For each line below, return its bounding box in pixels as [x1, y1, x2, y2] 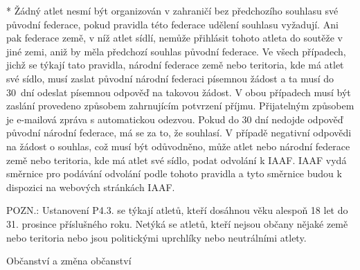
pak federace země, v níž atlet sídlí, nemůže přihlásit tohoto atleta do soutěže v [6, 30, 343, 45]
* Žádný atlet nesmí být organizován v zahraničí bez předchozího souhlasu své [6, 3, 339, 17]
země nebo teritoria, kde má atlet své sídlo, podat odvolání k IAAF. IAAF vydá [6, 152, 347, 167]
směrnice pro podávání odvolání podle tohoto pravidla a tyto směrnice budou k [6, 166, 342, 181]
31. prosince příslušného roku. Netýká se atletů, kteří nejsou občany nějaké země [6, 216, 348, 231]
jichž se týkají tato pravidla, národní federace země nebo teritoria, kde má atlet [6, 57, 344, 72]
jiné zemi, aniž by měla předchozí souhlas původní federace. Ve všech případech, [6, 44, 346, 58]
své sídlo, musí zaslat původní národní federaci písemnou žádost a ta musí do [6, 71, 334, 85]
